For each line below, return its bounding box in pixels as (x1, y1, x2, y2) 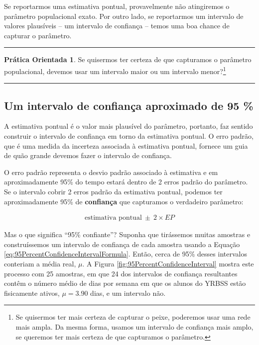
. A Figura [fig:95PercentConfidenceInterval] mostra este (82, 258, 254, 268)
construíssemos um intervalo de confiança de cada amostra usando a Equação (4, 239, 240, 249)
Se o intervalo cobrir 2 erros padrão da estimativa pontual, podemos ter (4, 186, 223, 196)
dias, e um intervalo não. (90, 287, 166, 298)
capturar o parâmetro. (4, 30, 72, 40)
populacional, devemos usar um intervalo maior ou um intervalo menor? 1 (4, 64, 226, 76)
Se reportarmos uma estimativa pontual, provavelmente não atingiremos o (4, 1, 230, 11)
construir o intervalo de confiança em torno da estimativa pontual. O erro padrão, (4, 131, 254, 141)
